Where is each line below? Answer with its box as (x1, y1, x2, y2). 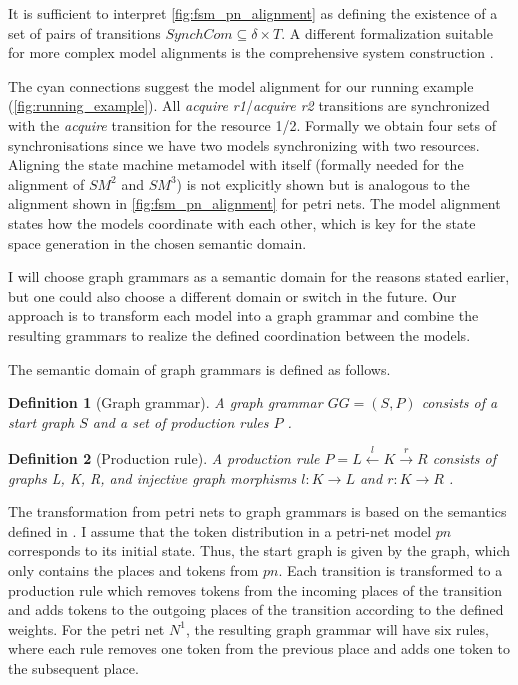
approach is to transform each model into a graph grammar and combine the (8, 305, 479, 326)
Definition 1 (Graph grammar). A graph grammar (8, 392, 323, 413)
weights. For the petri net (8, 618, 165, 639)
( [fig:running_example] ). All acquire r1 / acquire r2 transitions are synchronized (8, 95, 490, 116)
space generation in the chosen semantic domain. (8, 232, 307, 253)
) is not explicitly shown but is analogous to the (176, 173, 470, 194)
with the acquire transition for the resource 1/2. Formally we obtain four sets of (8, 114, 497, 135)
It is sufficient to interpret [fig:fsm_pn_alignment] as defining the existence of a (8, 3, 498, 23)
